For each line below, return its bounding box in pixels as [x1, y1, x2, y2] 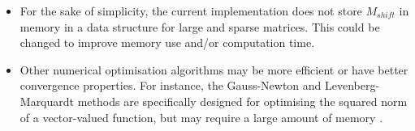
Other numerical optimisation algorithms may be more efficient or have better [19, 61, 409, 78]
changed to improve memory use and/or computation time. [19, 34, 315, 51]
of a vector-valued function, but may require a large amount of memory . [19, 108, 383, 125]
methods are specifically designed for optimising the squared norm [77, 92, 408, 109]
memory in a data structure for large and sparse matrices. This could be [19, 18, 380, 35]
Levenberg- [325, 77, 380, 94]
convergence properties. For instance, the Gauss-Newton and [19, 77, 322, 94]
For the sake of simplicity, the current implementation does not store [19, 2, 362, 19]
